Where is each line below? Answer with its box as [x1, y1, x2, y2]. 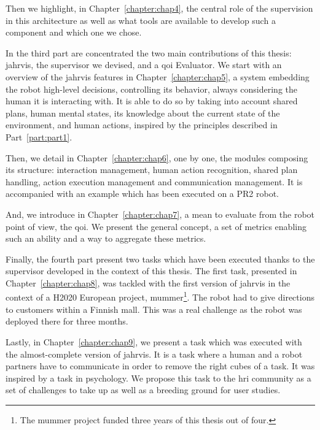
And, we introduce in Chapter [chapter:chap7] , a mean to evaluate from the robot [6, 207, 315, 220]
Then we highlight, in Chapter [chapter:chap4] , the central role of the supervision [6, 2, 313, 14]
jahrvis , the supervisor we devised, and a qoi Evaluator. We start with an [6, 58, 282, 71]
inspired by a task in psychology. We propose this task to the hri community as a [6, 371, 311, 384]
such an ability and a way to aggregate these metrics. [6, 232, 206, 245]
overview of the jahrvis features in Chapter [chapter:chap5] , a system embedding [6, 70, 310, 83]
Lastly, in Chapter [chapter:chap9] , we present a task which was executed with [6, 335, 302, 348]
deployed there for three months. [6, 315, 128, 328]
